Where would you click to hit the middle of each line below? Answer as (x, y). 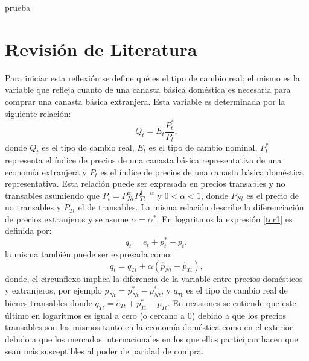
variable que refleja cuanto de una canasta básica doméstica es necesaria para (148, 89)
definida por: (28, 231)
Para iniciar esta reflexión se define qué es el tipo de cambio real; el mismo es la (152, 77)
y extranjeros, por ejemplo (53, 290)
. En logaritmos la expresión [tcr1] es (225, 218)
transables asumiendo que (52, 195)
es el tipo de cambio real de (237, 290)
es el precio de (272, 195)
